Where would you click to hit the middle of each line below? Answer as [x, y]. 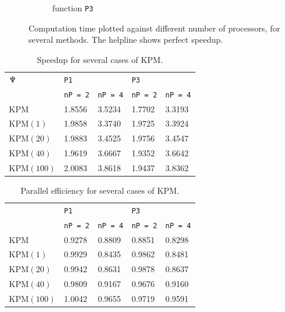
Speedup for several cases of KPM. [100, 59]
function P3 [73, 8]
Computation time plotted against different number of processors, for [154, 28]
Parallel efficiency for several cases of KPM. [100, 190]
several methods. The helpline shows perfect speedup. [126, 40]
